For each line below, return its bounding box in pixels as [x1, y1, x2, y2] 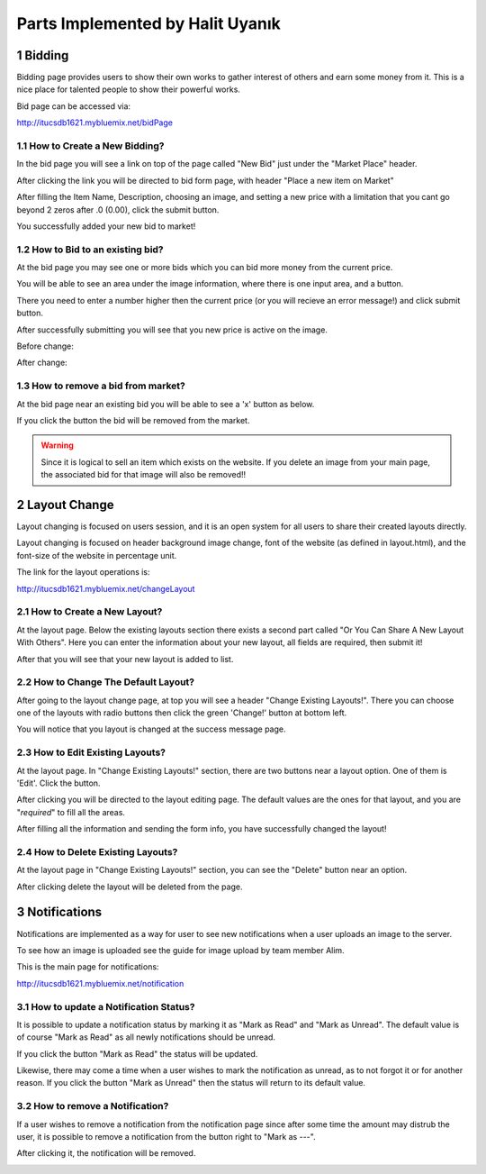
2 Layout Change [16, 496, 114, 513]
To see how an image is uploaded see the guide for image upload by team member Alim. [16, 944, 346, 955]
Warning [40, 440, 74, 450]
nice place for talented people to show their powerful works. [16, 84, 240, 95]
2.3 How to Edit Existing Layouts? [16, 746, 166, 759]
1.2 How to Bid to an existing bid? [16, 243, 164, 256]
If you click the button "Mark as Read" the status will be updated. [16, 1048, 258, 1059]
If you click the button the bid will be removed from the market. [16, 414, 250, 425]
